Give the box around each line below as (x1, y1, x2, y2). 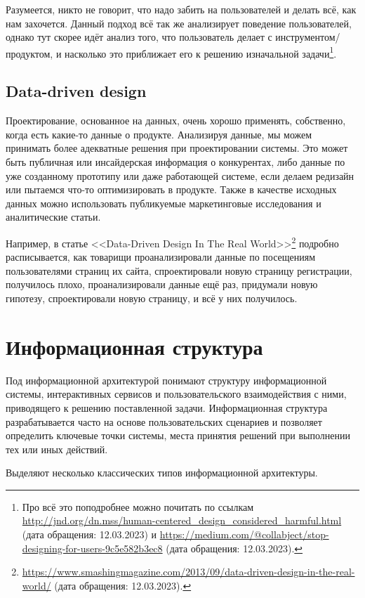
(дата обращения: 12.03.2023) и (22, 527, 157, 542)
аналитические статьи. (6, 209, 101, 224)
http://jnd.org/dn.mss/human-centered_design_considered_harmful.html (22, 513, 342, 528)
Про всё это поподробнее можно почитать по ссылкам (22, 499, 254, 514)
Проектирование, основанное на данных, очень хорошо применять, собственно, (6, 113, 346, 128)
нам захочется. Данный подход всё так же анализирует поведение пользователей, (6, 15, 352, 30)
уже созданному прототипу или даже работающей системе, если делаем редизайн (6, 168, 354, 183)
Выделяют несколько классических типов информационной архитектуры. (6, 465, 318, 480)
